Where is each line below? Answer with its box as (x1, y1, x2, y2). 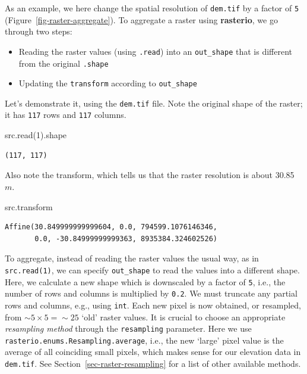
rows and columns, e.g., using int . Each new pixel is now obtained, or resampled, (5, 298, 301, 311)
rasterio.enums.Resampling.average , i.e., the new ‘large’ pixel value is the (5, 334, 284, 346)
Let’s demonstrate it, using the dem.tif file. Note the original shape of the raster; (5, 96, 303, 109)
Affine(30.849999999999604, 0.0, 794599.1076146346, (5, 223, 217, 232)
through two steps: (5, 25, 72, 38)
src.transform (5, 200, 53, 213)
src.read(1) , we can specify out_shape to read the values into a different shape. (5, 263, 300, 276)
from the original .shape (18, 57, 109, 69)
